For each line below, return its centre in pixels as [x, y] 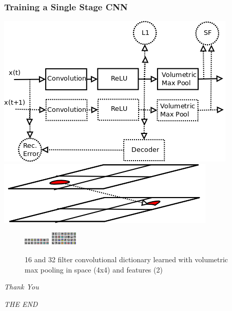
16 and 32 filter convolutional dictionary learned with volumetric [127, 259]
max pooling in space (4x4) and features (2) [94, 269]
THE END [21, 304]
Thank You [22, 287]
